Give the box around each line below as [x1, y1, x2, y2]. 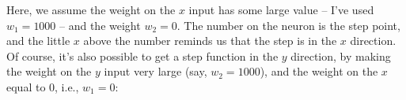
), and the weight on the [260, 63, 378, 80]
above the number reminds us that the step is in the [83, 32, 337, 49]
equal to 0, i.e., [6, 78, 79, 94]
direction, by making [290, 47, 391, 64]
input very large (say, [104, 63, 207, 80]
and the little [6, 32, 70, 49]
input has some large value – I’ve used [188, 2, 374, 17]
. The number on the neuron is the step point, [176, 17, 400, 33]
